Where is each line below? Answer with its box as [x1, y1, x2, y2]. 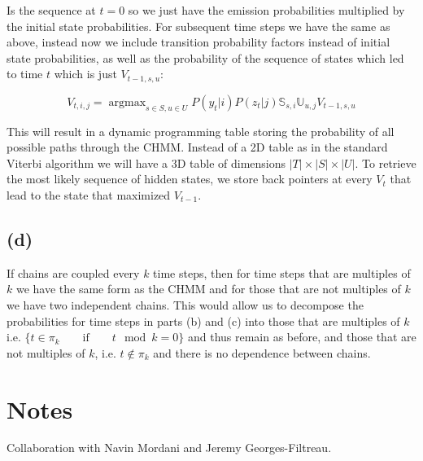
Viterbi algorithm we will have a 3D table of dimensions [7, 154, 286, 171]
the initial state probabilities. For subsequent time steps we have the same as [7, 17, 390, 34]
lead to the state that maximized [7, 187, 171, 203]
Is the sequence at [7, 2, 96, 18]
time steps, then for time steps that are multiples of [153, 264, 411, 281]
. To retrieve [355, 154, 416, 171]
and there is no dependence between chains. [153, 344, 371, 361]
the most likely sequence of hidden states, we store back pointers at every [7, 170, 373, 187]
